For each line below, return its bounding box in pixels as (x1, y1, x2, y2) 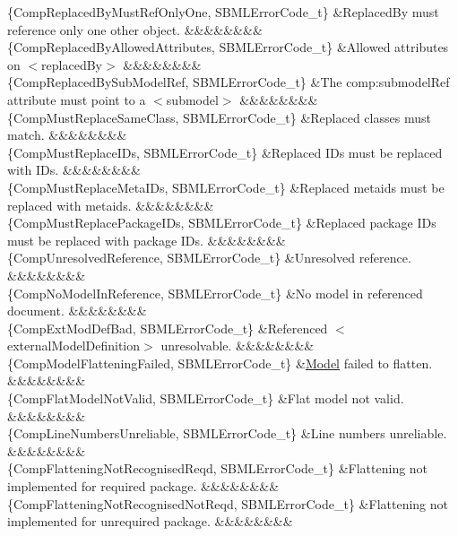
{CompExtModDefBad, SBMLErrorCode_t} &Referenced (7, 318, 328, 337)
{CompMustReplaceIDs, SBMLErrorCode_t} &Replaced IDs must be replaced (7, 143, 443, 161)
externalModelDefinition (7, 336, 141, 355)
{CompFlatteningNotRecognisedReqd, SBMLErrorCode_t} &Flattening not (7, 459, 428, 478)
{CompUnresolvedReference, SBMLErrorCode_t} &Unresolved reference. (7, 248, 411, 267)
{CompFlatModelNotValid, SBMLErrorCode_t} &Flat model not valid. (7, 389, 404, 408)
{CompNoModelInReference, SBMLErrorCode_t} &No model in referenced (7, 283, 423, 302)
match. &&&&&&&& (7, 125, 127, 144)
